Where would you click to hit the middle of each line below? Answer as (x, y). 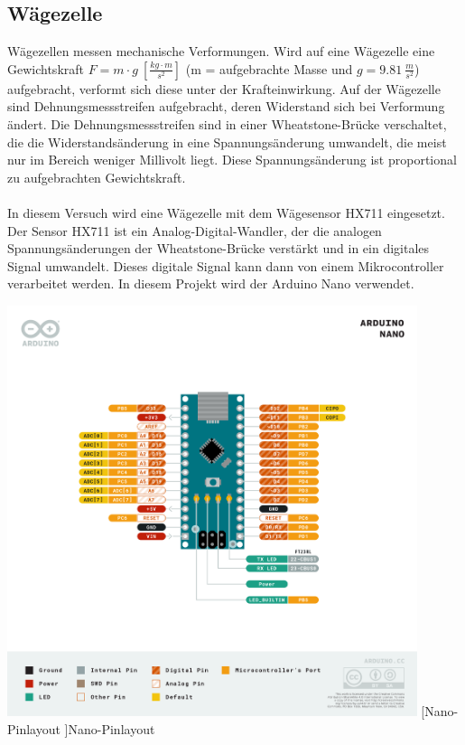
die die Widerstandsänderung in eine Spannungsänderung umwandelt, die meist (227, 141)
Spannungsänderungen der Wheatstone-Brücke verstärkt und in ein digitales (219, 248)
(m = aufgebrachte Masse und (269, 68)
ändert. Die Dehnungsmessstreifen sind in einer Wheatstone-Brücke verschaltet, (227, 123)
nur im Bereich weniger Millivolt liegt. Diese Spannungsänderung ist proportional (232, 160)
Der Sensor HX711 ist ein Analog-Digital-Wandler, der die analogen (195, 230)
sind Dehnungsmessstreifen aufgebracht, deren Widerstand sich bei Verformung (226, 106)
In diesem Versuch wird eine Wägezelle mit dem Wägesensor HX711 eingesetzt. (226, 212)
